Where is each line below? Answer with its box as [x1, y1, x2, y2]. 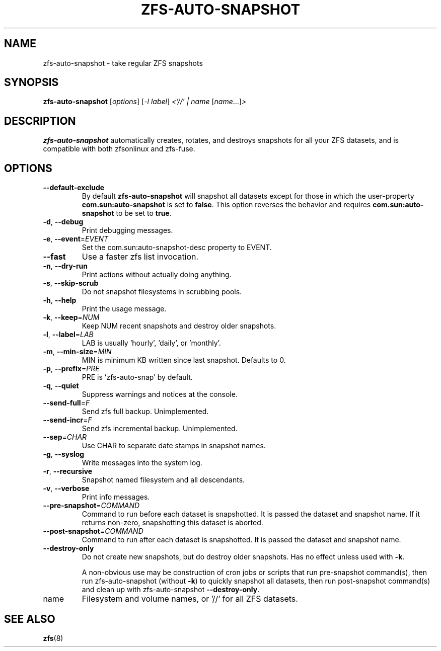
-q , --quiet [43, 381, 79, 390]
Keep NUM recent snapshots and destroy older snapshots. [82, 321, 276, 331]
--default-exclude [43, 183, 105, 192]
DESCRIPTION [4, 114, 76, 127]
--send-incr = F [43, 416, 92, 425]
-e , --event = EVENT [43, 234, 109, 243]
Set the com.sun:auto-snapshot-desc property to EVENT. [82, 243, 272, 252]
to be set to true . [116, 209, 172, 218]
